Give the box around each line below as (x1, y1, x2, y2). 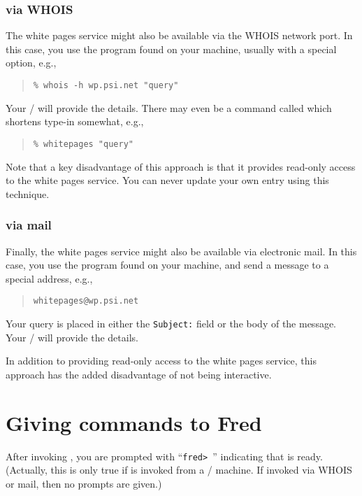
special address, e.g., (6, 271, 93, 285)
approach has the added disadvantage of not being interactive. (6, 367, 272, 381)
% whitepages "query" (33, 139, 133, 149)
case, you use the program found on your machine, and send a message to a (6, 257, 329, 272)
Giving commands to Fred (6, 408, 262, 437)
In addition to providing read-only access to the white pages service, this (6, 353, 317, 368)
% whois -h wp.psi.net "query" (33, 80, 179, 90)
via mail (6, 216, 52, 234)
